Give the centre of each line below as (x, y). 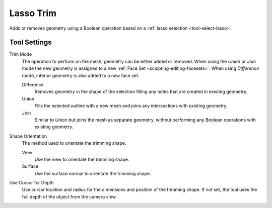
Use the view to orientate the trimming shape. (82, 159)
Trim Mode (21, 54)
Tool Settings (31, 42)
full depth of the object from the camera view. (69, 196)
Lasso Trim (33, 13)
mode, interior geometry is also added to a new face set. (81, 75)
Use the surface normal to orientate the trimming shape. (93, 173)
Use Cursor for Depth (31, 183)
